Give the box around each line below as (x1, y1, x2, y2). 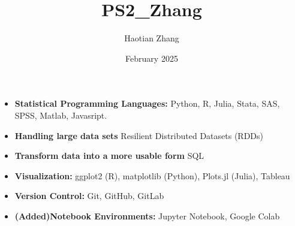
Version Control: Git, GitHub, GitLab (14, 189, 164, 202)
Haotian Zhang (124, 32, 179, 44)
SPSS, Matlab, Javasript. (14, 109, 107, 121)
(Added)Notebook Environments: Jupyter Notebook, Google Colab (14, 209, 280, 222)
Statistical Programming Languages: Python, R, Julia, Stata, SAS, (14, 97, 280, 110)
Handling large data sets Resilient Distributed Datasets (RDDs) (14, 129, 264, 141)
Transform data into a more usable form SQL (14, 149, 204, 162)
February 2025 (125, 52, 178, 64)
